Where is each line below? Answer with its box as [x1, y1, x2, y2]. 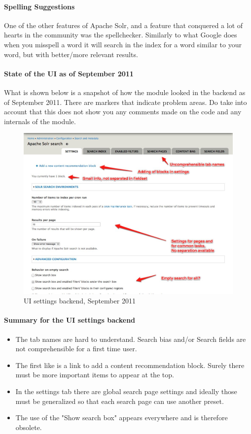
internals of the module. [4, 116, 76, 126]
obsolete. [15, 422, 42, 432]
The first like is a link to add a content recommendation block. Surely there [15, 360, 245, 370]
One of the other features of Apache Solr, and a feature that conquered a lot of [4, 20, 243, 30]
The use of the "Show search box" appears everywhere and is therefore [15, 412, 228, 423]
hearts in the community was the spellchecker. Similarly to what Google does [4, 30, 237, 40]
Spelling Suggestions [4, 1, 75, 11]
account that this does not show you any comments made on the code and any [4, 106, 242, 117]
